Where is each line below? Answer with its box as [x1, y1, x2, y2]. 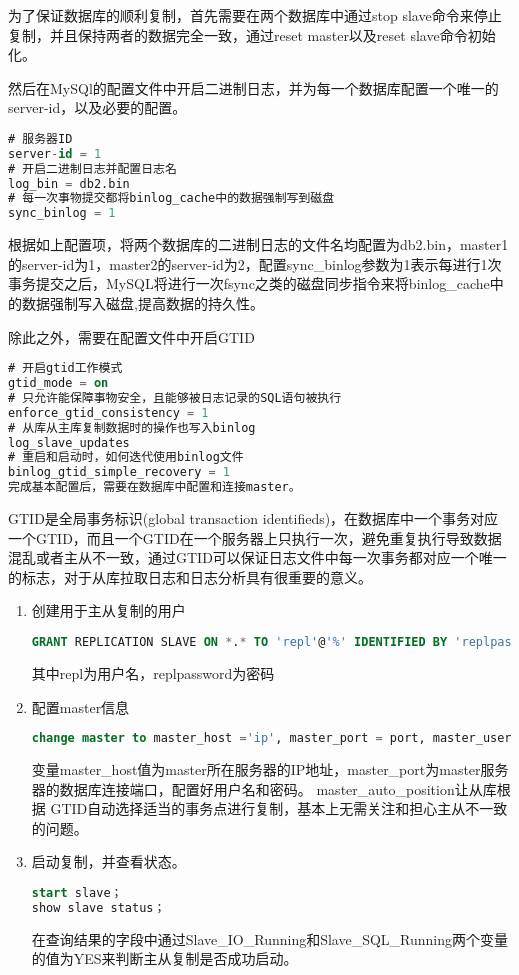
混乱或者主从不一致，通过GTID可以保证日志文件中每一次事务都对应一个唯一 [8, 547, 507, 568]
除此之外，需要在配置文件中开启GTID [8, 326, 255, 347]
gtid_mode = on [8, 376, 109, 391]
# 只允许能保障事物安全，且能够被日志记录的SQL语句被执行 [8, 390, 342, 405]
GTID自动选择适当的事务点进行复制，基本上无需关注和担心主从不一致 [50, 798, 508, 819]
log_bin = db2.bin [8, 176, 130, 191]
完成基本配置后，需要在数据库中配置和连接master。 [8, 480, 301, 495]
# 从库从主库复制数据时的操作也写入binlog [8, 420, 256, 435]
